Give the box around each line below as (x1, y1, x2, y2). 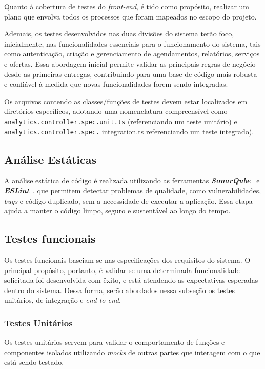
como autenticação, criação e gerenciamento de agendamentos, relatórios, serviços (4, 48, 260, 59)
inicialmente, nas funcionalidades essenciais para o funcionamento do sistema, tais (4, 38, 261, 49)
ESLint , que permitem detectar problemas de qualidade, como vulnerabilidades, (4, 185, 261, 196)
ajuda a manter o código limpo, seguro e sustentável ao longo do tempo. (4, 205, 231, 216)
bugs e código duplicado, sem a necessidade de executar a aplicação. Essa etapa (4, 195, 253, 206)
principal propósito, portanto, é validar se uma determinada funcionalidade (4, 264, 240, 275)
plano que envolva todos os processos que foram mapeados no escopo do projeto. (4, 11, 257, 22)
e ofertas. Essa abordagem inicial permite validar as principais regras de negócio (4, 58, 256, 69)
